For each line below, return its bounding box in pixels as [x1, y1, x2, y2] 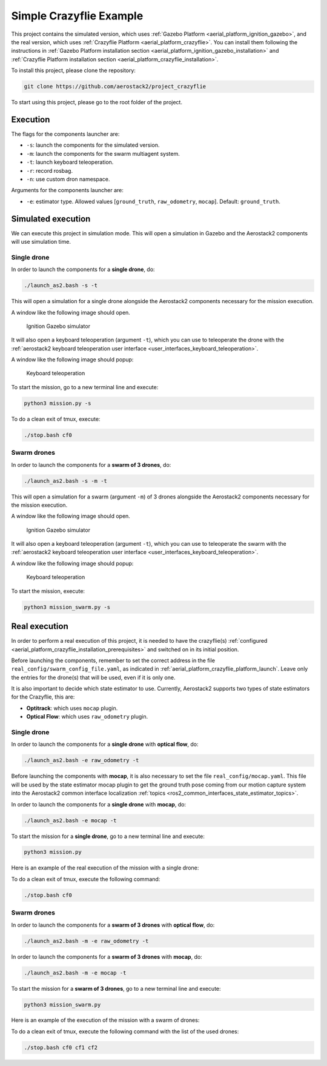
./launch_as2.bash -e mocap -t [24, 817, 117, 824]
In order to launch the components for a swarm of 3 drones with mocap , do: [11, 953, 202, 960]
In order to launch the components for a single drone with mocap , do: [11, 800, 187, 808]
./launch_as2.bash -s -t [24, 282, 98, 289]
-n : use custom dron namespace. [26, 175, 110, 183]
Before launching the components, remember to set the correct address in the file [11, 657, 215, 664]
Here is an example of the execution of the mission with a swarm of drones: [11, 1016, 200, 1024]
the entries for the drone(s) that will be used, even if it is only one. [11, 674, 176, 681]
